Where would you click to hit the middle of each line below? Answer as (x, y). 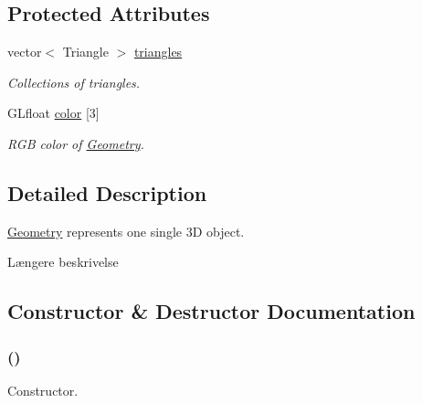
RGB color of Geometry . (76, 143)
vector (25, 52)
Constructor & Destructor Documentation (211, 311)
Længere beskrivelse (63, 262)
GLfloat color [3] (53, 113)
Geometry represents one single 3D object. (126, 231)
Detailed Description (107, 192)
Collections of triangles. (74, 82)
